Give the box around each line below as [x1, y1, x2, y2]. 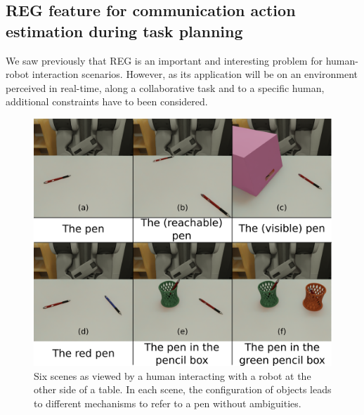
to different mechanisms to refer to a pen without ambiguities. [34, 395, 301, 410]
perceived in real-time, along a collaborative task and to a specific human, [6, 80, 325, 95]
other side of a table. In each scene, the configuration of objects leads [34, 382, 332, 397]
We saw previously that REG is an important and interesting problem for [6, 53, 323, 67]
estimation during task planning [6, 20, 243, 41]
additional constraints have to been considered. [6, 94, 208, 109]
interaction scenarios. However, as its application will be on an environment [32, 67, 358, 81]
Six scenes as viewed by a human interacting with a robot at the [34, 368, 311, 383]
